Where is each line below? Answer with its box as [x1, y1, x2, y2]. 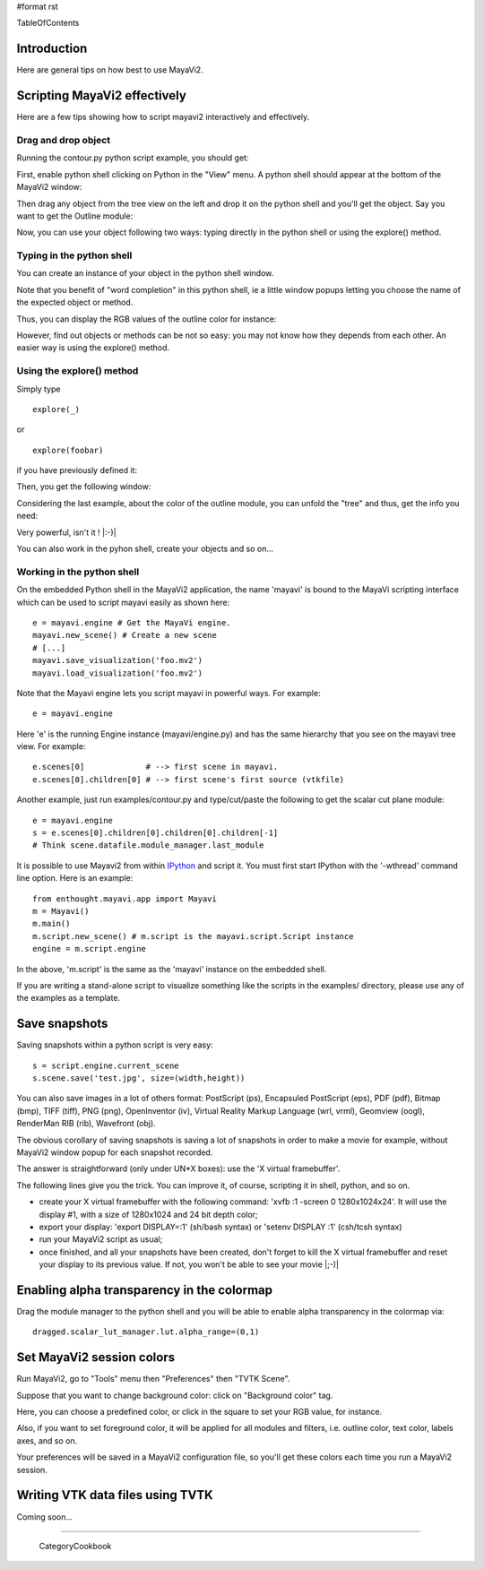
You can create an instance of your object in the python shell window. [16, 268, 274, 279]
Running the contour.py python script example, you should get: [16, 152, 249, 163]
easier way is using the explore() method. [16, 342, 170, 353]
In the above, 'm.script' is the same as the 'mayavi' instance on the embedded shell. [16, 963, 327, 974]
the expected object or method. [16, 297, 134, 308]
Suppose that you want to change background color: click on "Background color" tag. [16, 1390, 333, 1401]
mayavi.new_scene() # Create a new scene [32, 630, 217, 641]
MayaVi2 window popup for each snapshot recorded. [16, 1147, 213, 1158]
